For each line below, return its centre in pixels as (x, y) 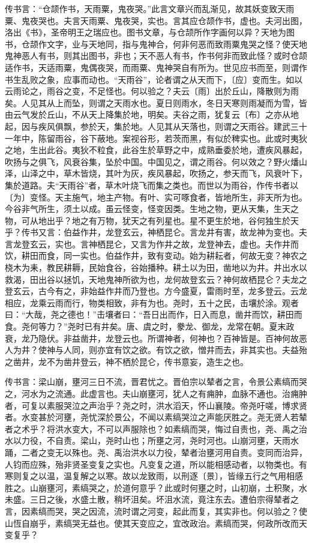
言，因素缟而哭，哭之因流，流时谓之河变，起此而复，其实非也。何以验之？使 (156, 511)
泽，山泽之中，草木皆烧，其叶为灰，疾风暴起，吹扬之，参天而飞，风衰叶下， (156, 173)
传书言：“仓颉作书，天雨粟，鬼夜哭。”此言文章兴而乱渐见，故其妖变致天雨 (150, 8)
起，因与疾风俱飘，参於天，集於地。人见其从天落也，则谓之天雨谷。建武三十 (156, 126)
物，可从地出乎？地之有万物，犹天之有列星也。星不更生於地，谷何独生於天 (152, 220)
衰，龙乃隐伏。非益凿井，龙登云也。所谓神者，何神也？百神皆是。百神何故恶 (156, 338)
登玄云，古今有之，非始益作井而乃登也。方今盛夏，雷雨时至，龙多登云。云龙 (156, 291)
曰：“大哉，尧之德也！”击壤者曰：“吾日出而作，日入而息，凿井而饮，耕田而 (154, 314)
